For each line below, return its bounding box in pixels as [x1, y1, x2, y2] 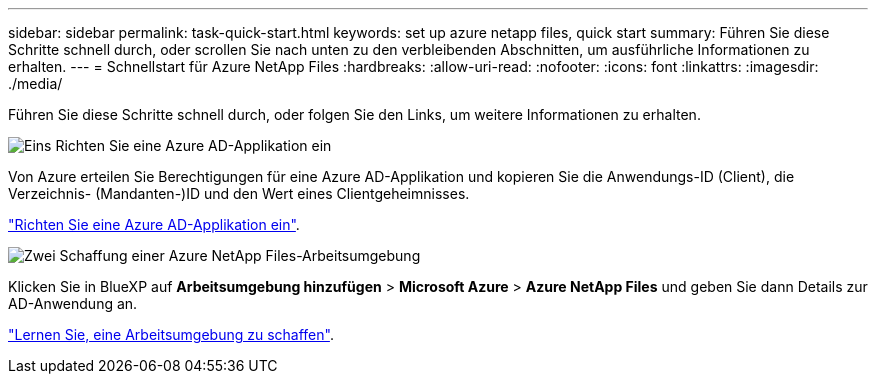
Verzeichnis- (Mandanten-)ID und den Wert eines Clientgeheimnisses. [8, 185, 470, 202]
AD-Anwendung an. [8, 295, 138, 312]
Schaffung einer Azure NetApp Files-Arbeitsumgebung [59, 247, 421, 264]
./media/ [8, 75, 63, 92]
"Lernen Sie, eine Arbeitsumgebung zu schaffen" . [8, 326, 334, 343]
